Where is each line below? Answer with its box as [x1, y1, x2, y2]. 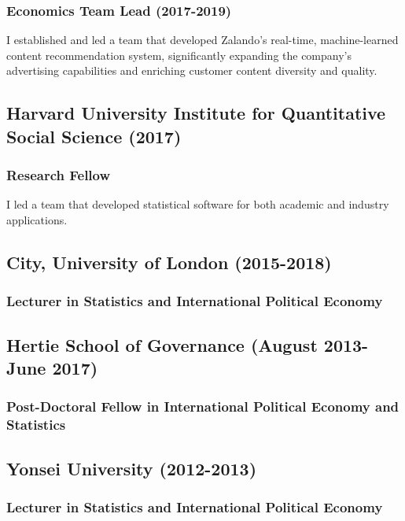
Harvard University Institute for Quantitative [6, 101, 386, 125]
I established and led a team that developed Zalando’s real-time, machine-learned [6, 31, 399, 48]
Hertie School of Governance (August [6, 332, 318, 357]
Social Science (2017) [6, 124, 182, 148]
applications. [6, 211, 68, 227]
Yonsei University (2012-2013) [6, 456, 257, 480]
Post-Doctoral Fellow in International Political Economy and [6, 397, 399, 416]
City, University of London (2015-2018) [6, 249, 332, 274]
